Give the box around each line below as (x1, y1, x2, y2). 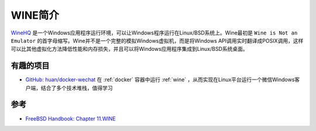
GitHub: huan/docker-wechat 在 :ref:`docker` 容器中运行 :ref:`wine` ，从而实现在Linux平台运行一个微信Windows (25, 76, 295, 83)
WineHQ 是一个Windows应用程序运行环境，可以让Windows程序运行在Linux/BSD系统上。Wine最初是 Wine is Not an (11, 29, 298, 36)
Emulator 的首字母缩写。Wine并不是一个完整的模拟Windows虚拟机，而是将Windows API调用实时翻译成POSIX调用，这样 (11, 37, 304, 44)
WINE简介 (11, 9, 60, 22)
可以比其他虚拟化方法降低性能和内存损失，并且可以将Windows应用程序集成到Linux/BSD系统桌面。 (11, 46, 248, 53)
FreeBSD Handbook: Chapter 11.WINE (25, 115, 116, 122)
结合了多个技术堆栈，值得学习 (40, 84, 113, 91)
